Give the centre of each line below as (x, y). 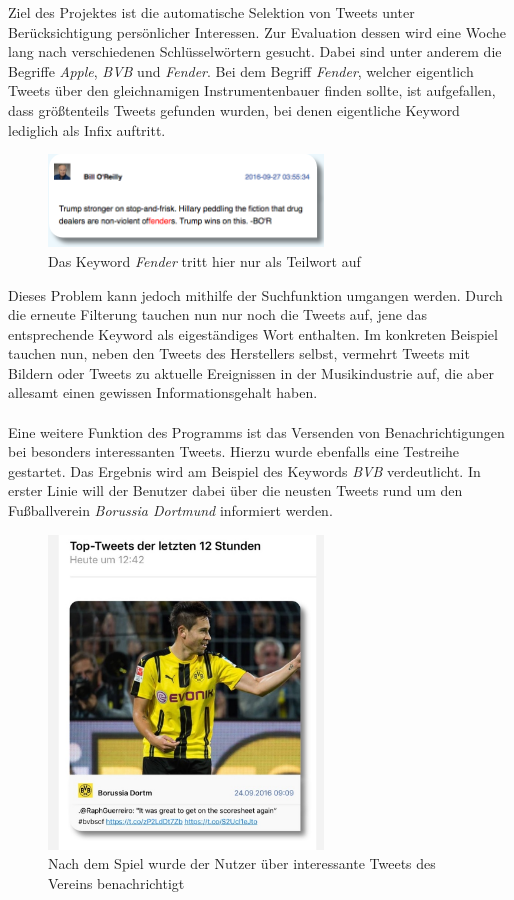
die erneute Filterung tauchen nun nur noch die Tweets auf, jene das (217, 314)
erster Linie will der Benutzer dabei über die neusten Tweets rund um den (235, 490)
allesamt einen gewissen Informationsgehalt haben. (163, 392)
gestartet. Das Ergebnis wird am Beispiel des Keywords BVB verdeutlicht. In (244, 470)
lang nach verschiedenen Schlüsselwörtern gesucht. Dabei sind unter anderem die (255, 51)
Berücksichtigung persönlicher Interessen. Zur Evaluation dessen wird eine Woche (257, 31)
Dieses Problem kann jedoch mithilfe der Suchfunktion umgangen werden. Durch (255, 294)
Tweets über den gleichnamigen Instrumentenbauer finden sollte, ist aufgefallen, (252, 90)
